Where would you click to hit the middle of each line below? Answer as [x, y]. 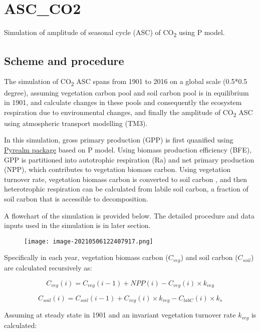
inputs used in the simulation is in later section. [77, 225]
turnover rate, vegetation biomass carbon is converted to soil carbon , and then [126, 179]
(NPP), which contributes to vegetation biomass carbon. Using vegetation [117, 169]
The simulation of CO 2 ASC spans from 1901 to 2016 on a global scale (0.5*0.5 [126, 82]
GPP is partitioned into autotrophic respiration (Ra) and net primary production [129, 159]
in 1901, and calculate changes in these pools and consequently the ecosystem [123, 102]
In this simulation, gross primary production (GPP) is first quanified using [119, 140]
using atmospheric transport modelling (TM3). [76, 123]
